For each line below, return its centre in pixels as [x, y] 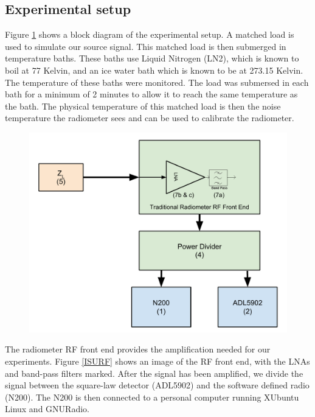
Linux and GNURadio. [47, 409]
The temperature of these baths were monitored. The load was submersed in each [157, 82]
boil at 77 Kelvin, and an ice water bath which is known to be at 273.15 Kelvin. [154, 70]
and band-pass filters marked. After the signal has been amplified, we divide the [154, 373]
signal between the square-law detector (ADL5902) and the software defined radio [157, 385]
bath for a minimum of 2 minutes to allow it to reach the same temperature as [151, 94]
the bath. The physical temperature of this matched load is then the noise [143, 106]
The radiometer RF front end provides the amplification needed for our [138, 349]
